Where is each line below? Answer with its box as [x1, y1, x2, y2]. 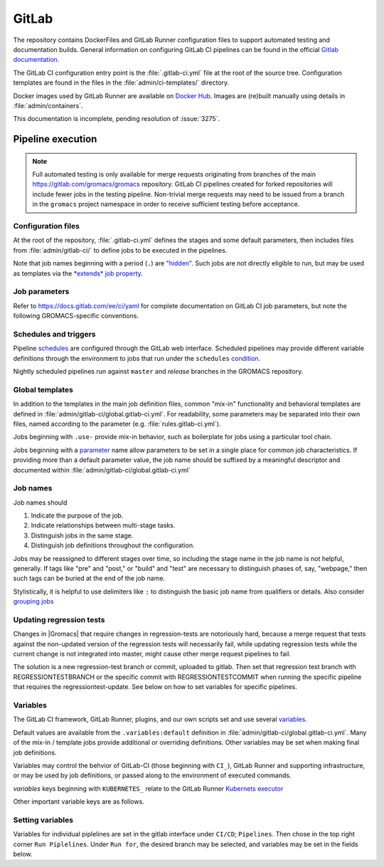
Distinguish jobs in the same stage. [31, 531, 134, 540]
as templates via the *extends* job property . [13, 269, 144, 278]
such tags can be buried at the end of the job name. [13, 574, 166, 583]
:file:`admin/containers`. [13, 101, 83, 110]
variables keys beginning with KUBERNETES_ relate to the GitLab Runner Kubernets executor [13, 784, 284, 793]
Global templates [13, 384, 74, 394]
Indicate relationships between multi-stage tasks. [31, 521, 176, 530]
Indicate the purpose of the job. [31, 511, 124, 520]
